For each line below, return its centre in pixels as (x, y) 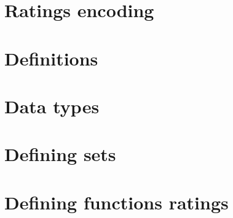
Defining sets (60, 154)
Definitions (51, 58)
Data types (52, 106)
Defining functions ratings (116, 202)
